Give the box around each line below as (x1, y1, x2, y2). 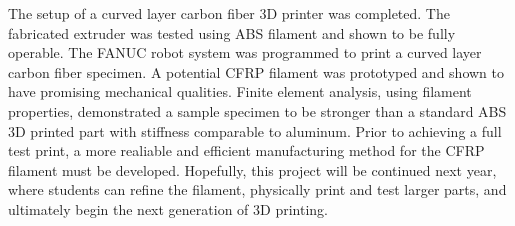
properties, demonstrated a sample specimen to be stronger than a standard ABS (8, 100, 507, 121)
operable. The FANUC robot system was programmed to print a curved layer (8, 42, 482, 63)
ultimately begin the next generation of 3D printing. (8, 198, 328, 219)
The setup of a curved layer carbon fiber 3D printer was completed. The (8, 3, 450, 23)
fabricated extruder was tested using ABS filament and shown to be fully (8, 22, 456, 43)
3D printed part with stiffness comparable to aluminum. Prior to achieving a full (8, 120, 502, 141)
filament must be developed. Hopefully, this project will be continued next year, (8, 159, 497, 180)
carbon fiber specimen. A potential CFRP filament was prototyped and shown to (8, 61, 505, 82)
